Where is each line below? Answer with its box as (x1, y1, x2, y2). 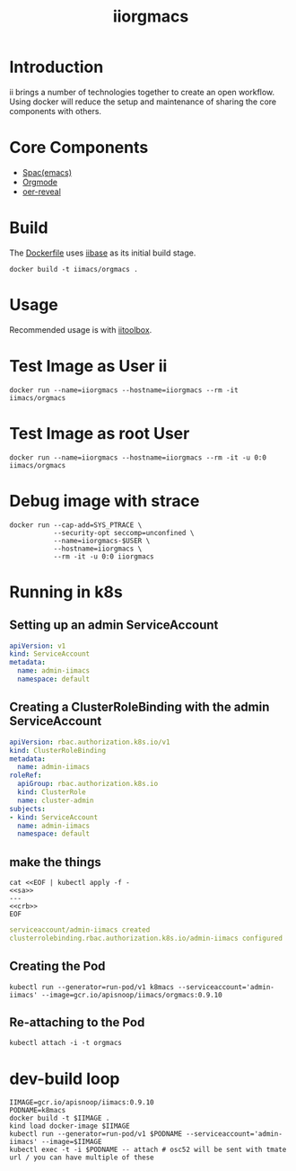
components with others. (9, 105, 101, 116)
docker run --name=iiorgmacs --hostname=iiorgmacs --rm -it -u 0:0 (9, 452, 267, 462)
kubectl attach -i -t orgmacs (9, 1039, 123, 1048)
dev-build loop (9, 1068, 120, 1089)
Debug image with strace (9, 490, 200, 511)
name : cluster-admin (17, 796, 94, 805)
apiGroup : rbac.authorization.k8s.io (17, 780, 159, 789)
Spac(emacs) (22, 166, 73, 177)
